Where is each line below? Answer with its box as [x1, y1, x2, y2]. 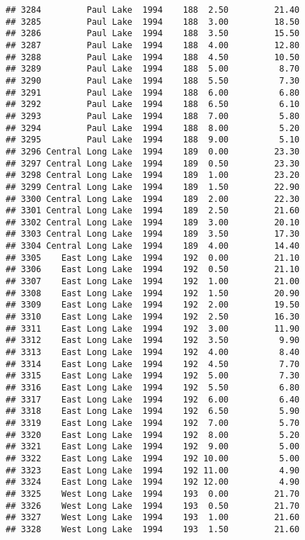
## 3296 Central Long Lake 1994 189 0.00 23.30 [6, 146, 300, 157]
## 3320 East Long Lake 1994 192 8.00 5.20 [6, 429, 300, 440]
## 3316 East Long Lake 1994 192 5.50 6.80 [6, 383, 300, 393]
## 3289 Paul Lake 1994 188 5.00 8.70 [6, 64, 300, 74]
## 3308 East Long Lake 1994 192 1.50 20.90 [6, 288, 300, 298]
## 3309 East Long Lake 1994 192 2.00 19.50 [6, 300, 300, 310]
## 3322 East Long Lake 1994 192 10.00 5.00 [6, 453, 300, 463]
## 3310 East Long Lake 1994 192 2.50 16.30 [6, 312, 300, 322]
